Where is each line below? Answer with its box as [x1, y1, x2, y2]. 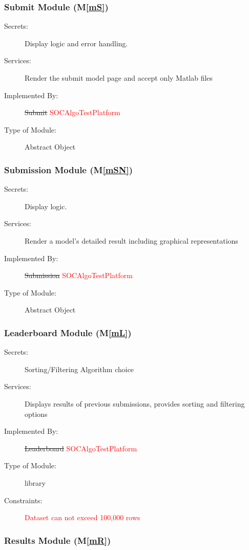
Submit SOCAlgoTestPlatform [25, 107, 120, 118]
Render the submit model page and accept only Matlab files [25, 72, 213, 83]
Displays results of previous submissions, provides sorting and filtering [25, 398, 245, 409]
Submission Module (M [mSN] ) [4, 163, 133, 176]
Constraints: [4, 494, 43, 505]
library [25, 477, 46, 488]
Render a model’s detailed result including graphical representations [25, 235, 238, 246]
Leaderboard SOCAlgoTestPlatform [25, 443, 137, 453]
